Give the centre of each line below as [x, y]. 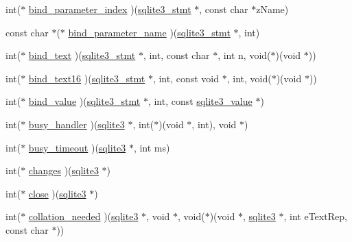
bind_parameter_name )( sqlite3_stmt [149, 32]
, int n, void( [244, 55]
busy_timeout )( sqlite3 [77, 147]
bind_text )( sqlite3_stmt [82, 55]
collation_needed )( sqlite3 [83, 216]
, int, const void [186, 78]
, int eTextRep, [315, 216]
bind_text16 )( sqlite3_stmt [87, 78]
